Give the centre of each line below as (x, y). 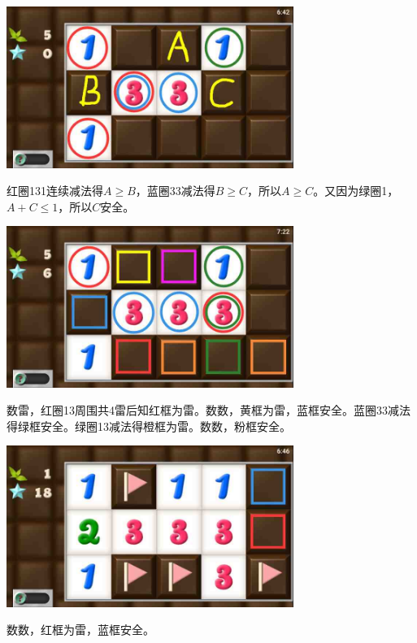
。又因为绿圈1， (356, 191)
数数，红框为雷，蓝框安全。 (80, 630)
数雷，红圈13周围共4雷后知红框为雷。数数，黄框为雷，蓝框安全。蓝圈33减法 (208, 410)
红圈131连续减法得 (55, 191)
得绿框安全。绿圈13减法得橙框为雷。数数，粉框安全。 (149, 426)
